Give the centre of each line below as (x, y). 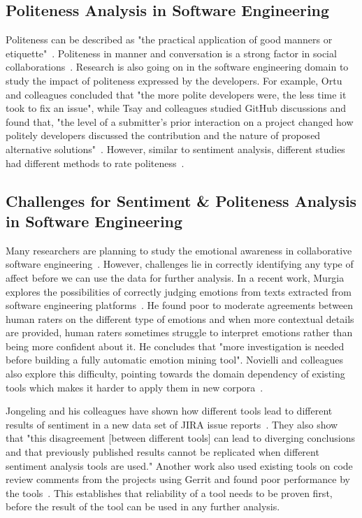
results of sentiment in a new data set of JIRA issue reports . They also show (172, 424)
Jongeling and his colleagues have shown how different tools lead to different (169, 411)
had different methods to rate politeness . (95, 163)
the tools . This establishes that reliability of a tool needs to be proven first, (169, 492)
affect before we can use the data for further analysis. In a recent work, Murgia (175, 277)
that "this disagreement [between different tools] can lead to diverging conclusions (180, 438)
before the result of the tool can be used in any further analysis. (143, 506)
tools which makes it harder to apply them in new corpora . (135, 387)
